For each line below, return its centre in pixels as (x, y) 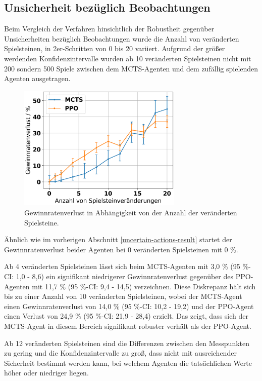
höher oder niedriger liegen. (46, 373)
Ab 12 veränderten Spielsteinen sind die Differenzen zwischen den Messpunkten (127, 343)
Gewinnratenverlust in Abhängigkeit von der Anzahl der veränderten (131, 212)
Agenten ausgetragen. (37, 78)
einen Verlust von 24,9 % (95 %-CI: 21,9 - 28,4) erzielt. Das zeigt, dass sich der (126, 316)
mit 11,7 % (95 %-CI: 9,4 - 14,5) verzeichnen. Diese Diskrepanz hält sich (144, 286)
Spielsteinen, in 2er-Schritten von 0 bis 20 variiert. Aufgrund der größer (115, 48)
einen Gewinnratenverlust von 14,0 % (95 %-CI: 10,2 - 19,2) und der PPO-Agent (129, 306)
